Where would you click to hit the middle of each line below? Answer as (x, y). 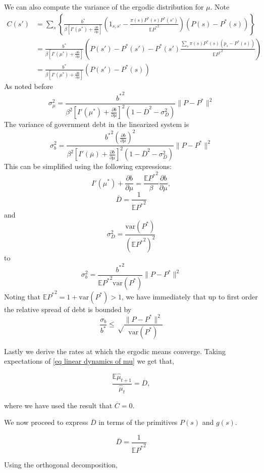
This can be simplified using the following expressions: (88, 166)
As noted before (29, 86)
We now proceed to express (46, 422)
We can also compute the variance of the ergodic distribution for (104, 7)
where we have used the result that (58, 405)
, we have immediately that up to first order (190, 296)
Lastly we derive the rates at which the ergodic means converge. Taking (115, 351)
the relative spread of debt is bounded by (68, 309)
